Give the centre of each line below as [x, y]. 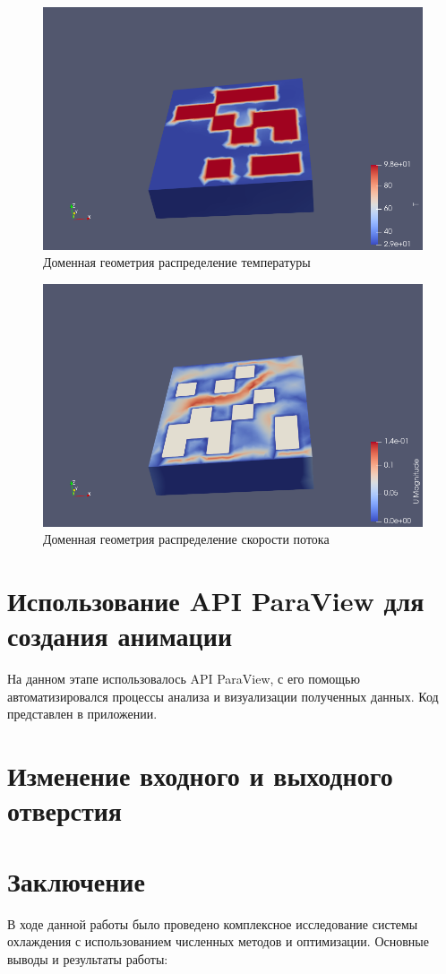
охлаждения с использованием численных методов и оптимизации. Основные [218, 941]
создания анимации [120, 636]
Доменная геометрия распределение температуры [177, 262]
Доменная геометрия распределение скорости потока [186, 539]
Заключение [76, 880]
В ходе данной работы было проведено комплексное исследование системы [213, 923]
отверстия [64, 810]
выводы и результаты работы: [88, 958]
